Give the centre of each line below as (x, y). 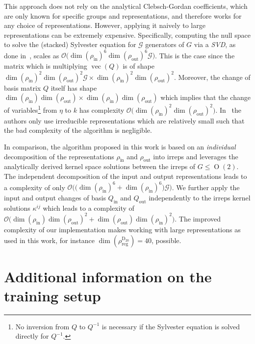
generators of (165, 44)
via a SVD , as (215, 44)
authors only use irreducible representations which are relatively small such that (124, 120)
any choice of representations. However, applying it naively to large (105, 25)
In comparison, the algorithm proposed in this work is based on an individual (120, 147)
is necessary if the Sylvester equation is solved (171, 326)
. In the (228, 110)
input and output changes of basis (55, 198)
